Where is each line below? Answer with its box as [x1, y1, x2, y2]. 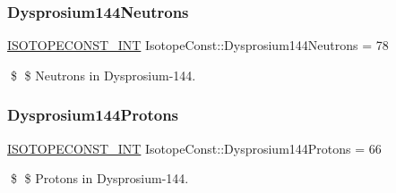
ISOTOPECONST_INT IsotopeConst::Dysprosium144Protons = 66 [7, 138, 382, 157]
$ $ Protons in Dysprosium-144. [10, 169, 189, 188]
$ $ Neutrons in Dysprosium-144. [10, 65, 196, 84]
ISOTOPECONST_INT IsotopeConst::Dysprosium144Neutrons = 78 [7, 36, 389, 55]
